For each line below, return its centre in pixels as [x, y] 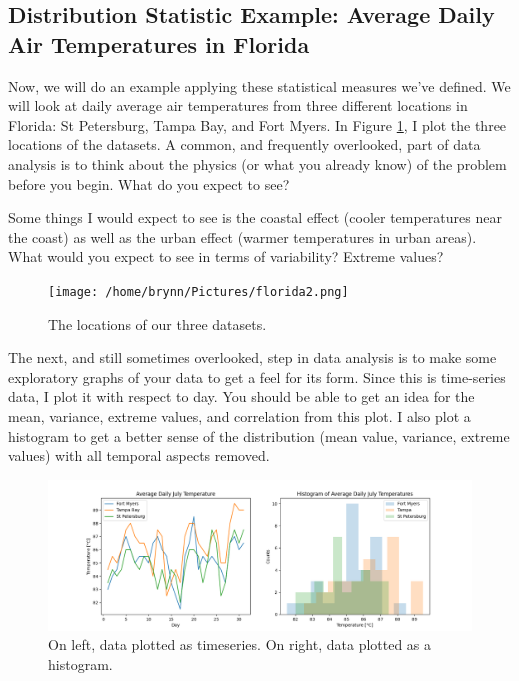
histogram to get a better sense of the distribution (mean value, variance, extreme [259, 435]
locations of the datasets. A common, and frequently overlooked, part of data [244, 144]
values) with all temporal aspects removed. [139, 455]
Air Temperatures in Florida [159, 43]
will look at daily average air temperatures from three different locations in [238, 105]
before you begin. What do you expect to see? [149, 183]
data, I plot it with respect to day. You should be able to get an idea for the [241, 396]
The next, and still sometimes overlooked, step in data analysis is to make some [252, 357]
